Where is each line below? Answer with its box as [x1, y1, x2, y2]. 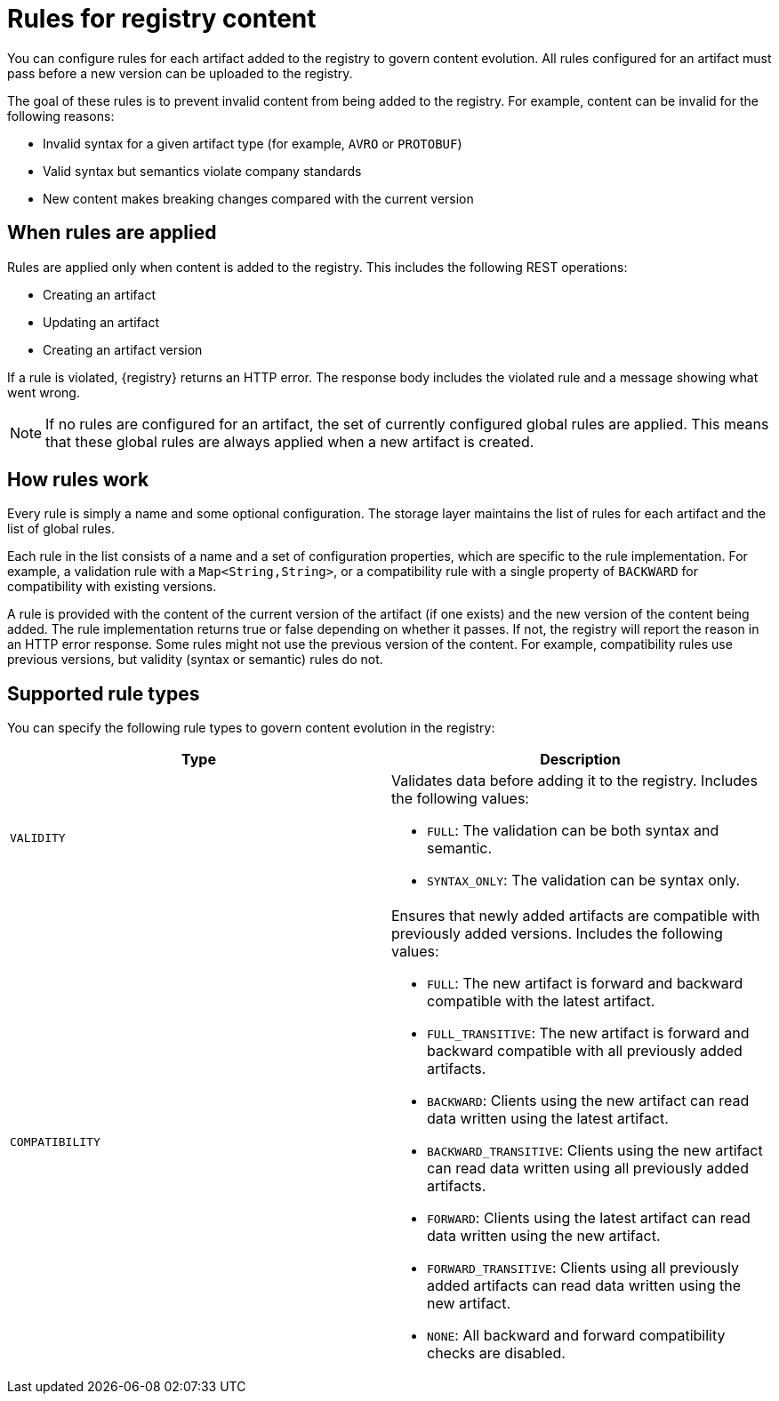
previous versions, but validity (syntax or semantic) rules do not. [7, 652, 383, 668]
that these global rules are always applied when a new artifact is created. [45, 432, 534, 451]
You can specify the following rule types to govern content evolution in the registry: [7, 720, 495, 736]
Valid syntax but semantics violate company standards [43, 163, 362, 179]
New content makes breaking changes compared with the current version [43, 190, 474, 206]
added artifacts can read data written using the [427, 1277, 742, 1295]
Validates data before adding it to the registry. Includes [391, 772, 758, 790]
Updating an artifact [43, 314, 159, 330]
